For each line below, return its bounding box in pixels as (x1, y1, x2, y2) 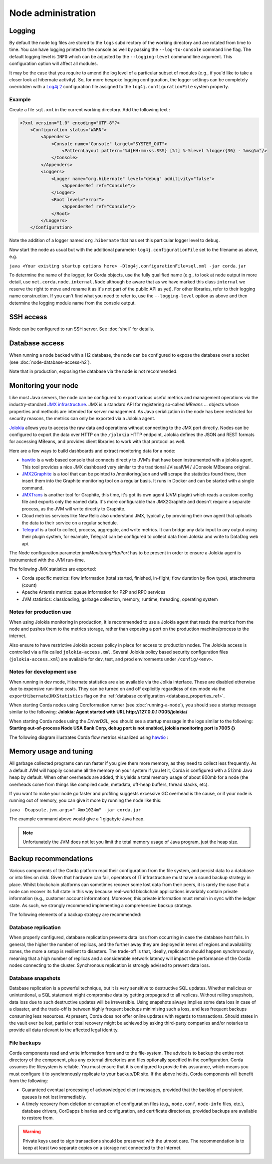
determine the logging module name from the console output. (9, 300, 136, 306)
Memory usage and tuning (9, 747, 93, 756)
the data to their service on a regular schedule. (21, 519, 118, 526)
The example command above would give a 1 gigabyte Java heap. (9, 816, 145, 822)
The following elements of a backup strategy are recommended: (9, 912, 142, 918)
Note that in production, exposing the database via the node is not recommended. (9, 368, 178, 374)
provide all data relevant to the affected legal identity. (9, 1027, 119, 1033)
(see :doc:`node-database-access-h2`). (9, 359, 91, 365)
